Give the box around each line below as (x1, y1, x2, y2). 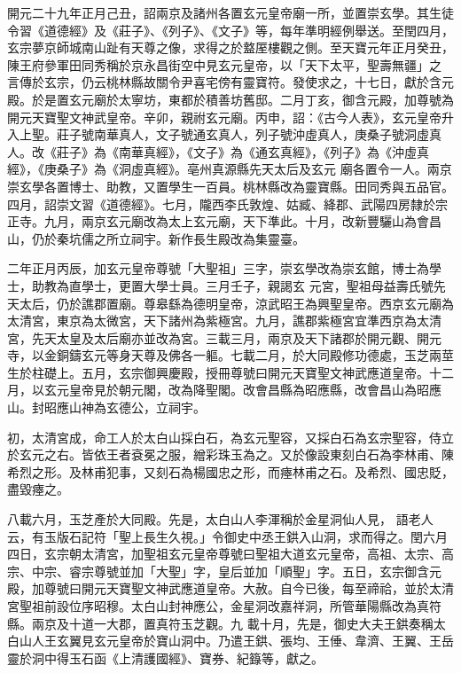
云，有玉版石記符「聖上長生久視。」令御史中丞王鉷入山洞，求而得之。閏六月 (7, 527, 448, 545)
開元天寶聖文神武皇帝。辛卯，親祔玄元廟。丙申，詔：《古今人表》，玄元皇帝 (7, 107, 441, 126)
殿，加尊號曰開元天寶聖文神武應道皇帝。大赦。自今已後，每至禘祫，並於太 (7, 579, 441, 598)
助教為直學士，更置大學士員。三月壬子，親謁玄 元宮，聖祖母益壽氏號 (31, 276, 434, 294)
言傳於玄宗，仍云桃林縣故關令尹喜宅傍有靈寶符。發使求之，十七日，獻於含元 (7, 73, 454, 91)
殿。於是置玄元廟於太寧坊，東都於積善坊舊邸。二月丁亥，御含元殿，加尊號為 (7, 90, 454, 108)
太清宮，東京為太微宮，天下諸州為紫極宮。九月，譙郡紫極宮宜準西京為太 (7, 311, 429, 330)
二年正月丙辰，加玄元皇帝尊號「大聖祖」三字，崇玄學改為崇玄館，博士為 (7, 259, 429, 278)
